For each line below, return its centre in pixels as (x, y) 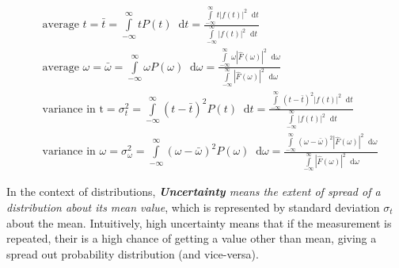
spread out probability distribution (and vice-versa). (133, 253)
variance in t (73, 109)
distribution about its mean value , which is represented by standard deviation (193, 207)
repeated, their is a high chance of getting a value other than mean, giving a (192, 238)
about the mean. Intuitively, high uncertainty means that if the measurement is (199, 222)
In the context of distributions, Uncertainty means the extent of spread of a (194, 191)
